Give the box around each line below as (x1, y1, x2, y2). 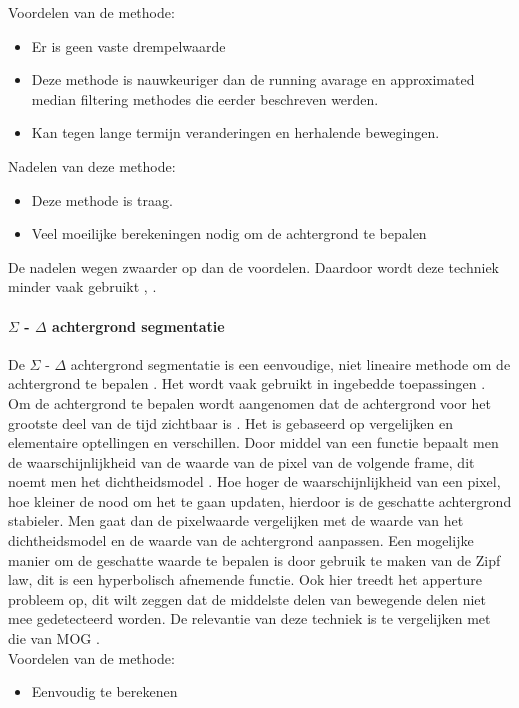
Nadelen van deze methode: (8, 155, 176, 176)
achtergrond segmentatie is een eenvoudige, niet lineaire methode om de (70, 353, 511, 374)
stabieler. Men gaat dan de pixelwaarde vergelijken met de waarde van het (8, 510, 464, 531)
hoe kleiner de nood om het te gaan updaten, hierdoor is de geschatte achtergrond (8, 490, 512, 511)
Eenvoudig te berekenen (31, 681, 178, 702)
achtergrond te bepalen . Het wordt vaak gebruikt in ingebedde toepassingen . (8, 373, 486, 394)
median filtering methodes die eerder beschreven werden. (31, 88, 379, 109)
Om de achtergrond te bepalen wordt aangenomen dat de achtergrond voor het (8, 392, 491, 413)
